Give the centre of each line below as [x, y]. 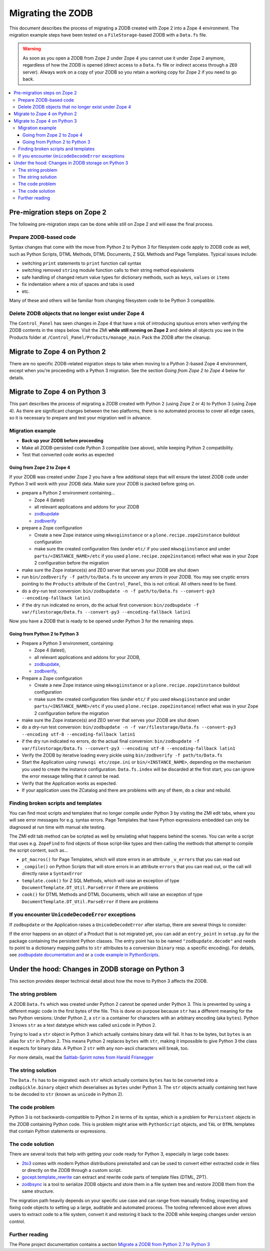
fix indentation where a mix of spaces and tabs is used [78, 284]
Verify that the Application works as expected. [69, 783]
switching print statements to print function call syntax [81, 263]
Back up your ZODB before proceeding [62, 441]
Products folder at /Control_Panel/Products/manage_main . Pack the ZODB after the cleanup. [110, 337]
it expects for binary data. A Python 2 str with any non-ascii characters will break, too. [99, 1048]
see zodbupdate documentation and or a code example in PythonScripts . [84, 955]
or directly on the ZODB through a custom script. [72, 1170]
